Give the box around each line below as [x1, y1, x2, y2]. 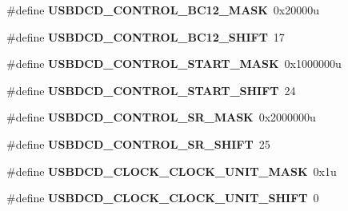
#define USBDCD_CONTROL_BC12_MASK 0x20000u [6, 2, 320, 18]
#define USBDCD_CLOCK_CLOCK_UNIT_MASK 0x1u [6, 162, 337, 179]
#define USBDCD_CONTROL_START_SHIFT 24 [6, 82, 296, 98]
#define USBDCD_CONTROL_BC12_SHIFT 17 [6, 28, 285, 45]
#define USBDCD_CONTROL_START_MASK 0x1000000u [6, 55, 342, 72]
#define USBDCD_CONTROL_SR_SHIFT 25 [6, 135, 270, 152]
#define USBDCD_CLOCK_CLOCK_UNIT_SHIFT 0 [6, 189, 319, 206]
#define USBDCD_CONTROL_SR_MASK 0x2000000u [6, 109, 316, 125]
